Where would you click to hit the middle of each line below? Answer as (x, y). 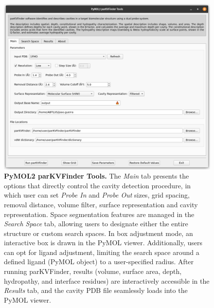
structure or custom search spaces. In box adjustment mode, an (98, 233)
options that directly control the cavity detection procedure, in (98, 185)
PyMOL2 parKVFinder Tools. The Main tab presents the (97, 176)
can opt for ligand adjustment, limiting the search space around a (102, 252)
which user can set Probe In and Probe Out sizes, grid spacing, (97, 195)
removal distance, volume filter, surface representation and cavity (101, 204)
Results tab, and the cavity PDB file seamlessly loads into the (96, 290)
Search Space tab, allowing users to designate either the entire (96, 224)
